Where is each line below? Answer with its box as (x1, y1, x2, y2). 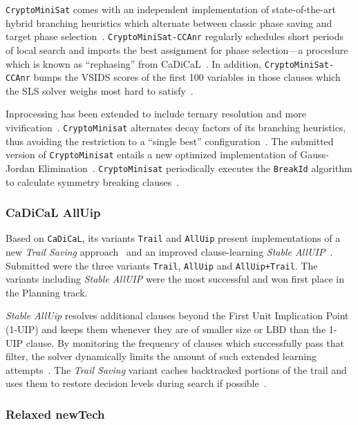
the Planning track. (6, 285, 88, 299)
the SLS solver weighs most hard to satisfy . (6, 83, 194, 97)
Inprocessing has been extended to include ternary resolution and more (6, 106, 306, 121)
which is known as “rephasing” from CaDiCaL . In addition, (6, 56, 262, 70)
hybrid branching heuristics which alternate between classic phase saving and (6, 15, 332, 30)
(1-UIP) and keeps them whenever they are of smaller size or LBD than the (6, 322, 326, 337)
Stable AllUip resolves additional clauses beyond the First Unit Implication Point (6, 308, 349, 323)
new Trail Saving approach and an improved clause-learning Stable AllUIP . (6, 245, 333, 259)
